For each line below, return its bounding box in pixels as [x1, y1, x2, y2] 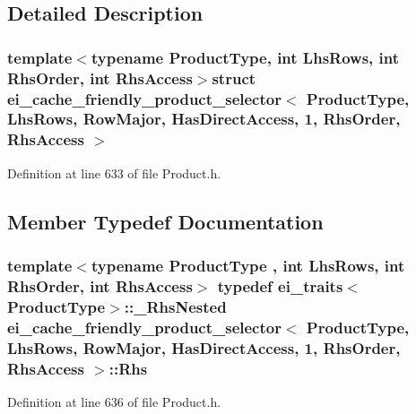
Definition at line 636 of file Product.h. [7, 392, 221, 410]
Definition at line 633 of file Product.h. [7, 163, 221, 182]
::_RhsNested [124, 295, 227, 317]
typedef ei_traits [217, 274, 343, 297]
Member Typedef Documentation [7, 207, 324, 235]
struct [212, 66, 256, 89]
